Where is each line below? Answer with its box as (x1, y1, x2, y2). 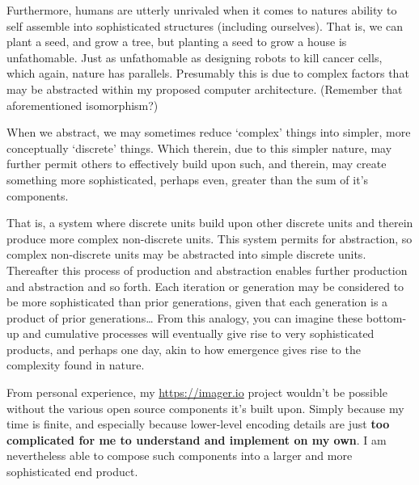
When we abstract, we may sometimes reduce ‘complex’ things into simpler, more (6, 124, 411, 141)
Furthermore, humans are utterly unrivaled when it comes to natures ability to (6, 2, 397, 18)
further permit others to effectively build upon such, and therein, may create (6, 155, 387, 172)
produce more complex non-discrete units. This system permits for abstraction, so (6, 230, 413, 247)
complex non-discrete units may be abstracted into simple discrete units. (6, 246, 366, 263)
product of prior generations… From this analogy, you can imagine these (6, 309, 363, 326)
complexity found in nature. (6, 356, 145, 373)
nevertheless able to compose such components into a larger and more (6, 447, 353, 464)
